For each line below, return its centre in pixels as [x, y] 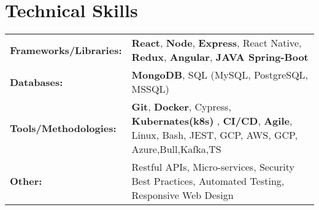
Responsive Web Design [183, 195]
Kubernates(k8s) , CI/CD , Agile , [212, 121]
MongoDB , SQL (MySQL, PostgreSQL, [220, 75]
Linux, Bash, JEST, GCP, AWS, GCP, [215, 135]
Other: [26, 181]
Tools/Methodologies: [63, 128]
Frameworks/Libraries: [66, 50]
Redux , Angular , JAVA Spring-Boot [220, 57]
